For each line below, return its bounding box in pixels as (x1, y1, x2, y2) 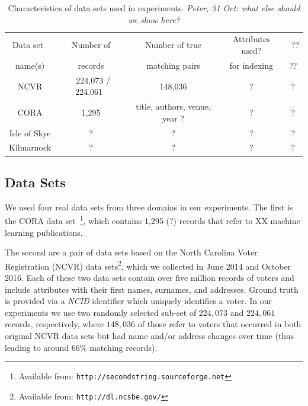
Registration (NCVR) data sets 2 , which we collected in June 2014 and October (5, 258, 291, 272)
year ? (162, 111, 185, 124)
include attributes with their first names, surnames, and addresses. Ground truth (5, 283, 299, 295)
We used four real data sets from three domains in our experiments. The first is (5, 200, 293, 213)
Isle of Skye (9, 126, 51, 139)
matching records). (89, 341, 158, 353)
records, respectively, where (5, 318, 104, 330)
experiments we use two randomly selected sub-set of (5, 306, 197, 318)
